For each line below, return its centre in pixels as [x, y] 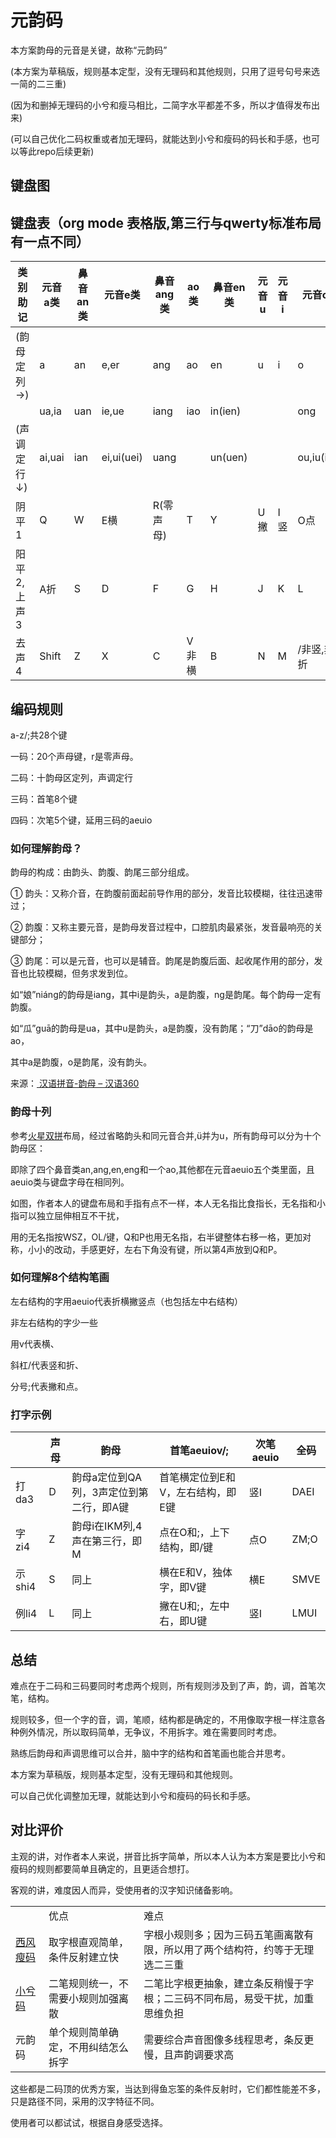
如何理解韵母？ [46, 848]
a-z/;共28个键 [39, 735]
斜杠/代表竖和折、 [47, 1365]
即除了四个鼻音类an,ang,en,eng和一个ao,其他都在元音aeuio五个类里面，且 [162, 1169]
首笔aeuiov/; [199, 1451]
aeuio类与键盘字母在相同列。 [70, 1182]
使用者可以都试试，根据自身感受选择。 [89, 2122]
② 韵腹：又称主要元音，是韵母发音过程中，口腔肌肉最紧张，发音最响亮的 [162, 927]
